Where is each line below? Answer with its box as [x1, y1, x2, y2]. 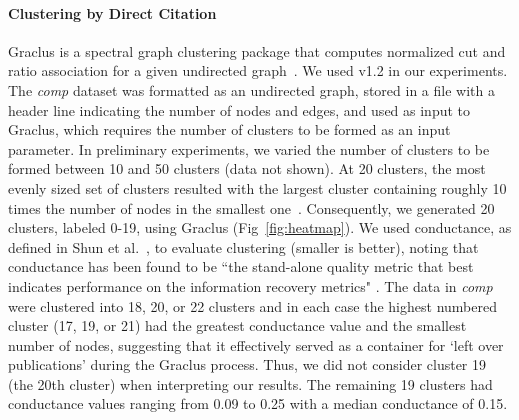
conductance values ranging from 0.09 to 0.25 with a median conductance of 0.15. [8, 393, 508, 414]
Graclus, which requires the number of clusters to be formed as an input [8, 119, 451, 140]
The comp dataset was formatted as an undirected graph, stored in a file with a [8, 79, 495, 100]
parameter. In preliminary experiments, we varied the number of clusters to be [8, 138, 490, 159]
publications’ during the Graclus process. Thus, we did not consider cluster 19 [8, 354, 487, 375]
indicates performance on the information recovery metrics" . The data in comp [8, 275, 493, 296]
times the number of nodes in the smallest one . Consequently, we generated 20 [8, 197, 495, 218]
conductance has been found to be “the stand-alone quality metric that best [8, 256, 474, 277]
